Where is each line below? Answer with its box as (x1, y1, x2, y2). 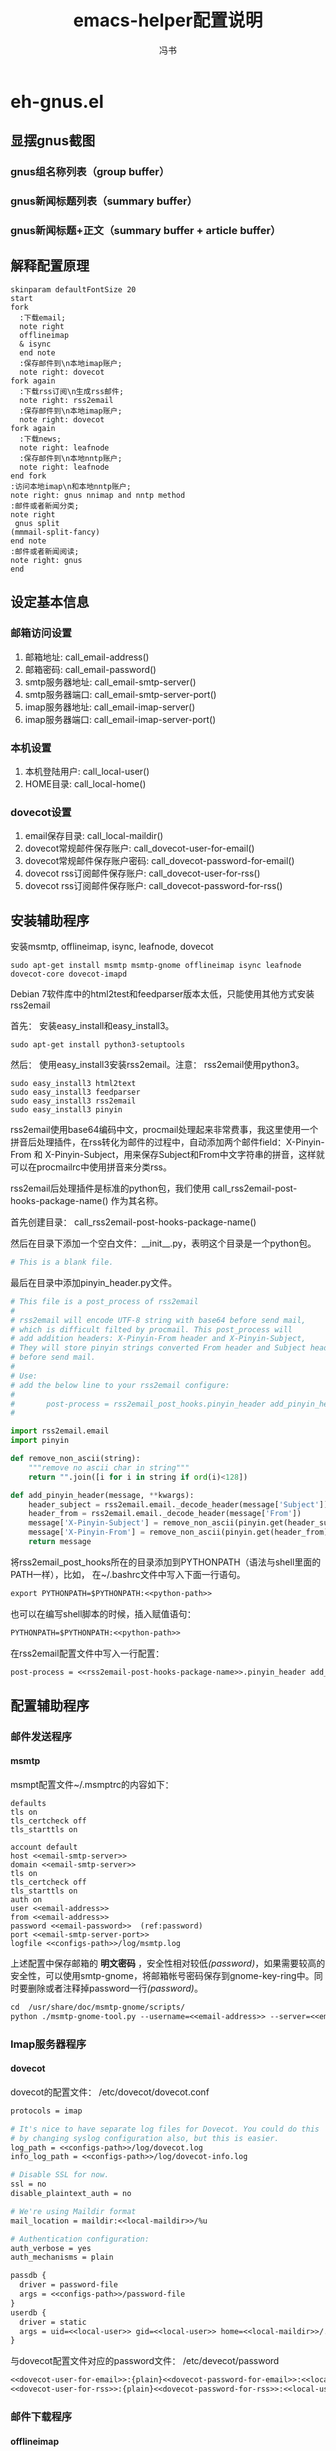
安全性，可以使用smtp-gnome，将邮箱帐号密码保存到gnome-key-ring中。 (10, 1970, 315, 1982)
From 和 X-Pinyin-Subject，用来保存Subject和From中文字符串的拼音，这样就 (10, 1149, 325, 1160)
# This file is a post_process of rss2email (10, 1296, 199, 1306)
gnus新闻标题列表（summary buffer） (10, 194, 198, 208)
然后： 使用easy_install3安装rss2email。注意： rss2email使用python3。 (10, 1059, 305, 1070)
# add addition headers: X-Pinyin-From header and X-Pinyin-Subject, (10, 1334, 307, 1344)
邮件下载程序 (10, 2409, 73, 2423)
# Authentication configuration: (10, 2234, 150, 2244)
